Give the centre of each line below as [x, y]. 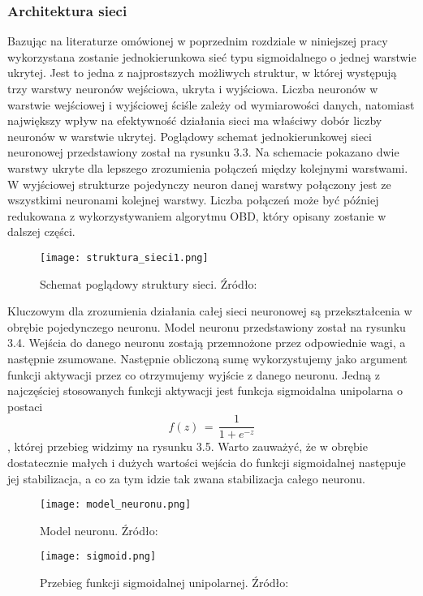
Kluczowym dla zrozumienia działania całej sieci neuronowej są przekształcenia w [210, 311]
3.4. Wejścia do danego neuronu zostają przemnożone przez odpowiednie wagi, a [207, 343]
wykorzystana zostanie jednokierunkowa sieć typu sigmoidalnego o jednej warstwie [212, 56]
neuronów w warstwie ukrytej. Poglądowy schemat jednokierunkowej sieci [190, 136]
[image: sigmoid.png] [98, 557]
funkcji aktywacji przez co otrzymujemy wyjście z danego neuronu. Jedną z [194, 374]
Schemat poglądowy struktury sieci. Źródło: [149, 283]
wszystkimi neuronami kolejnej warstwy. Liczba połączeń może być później [193, 200]
